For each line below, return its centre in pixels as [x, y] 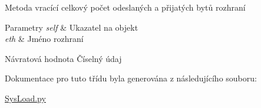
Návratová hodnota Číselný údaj [63, 58]
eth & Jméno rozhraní [44, 39]
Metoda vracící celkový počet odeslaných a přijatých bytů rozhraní [125, 7]
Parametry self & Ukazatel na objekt [72, 27]
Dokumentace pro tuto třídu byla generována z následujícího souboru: [131, 78]
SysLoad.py [25, 98]
